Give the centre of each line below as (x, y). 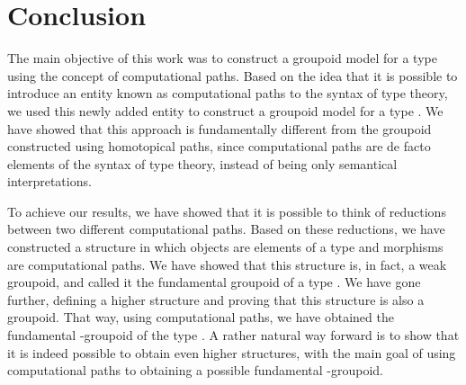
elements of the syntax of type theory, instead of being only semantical (202, 163)
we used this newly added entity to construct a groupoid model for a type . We (225, 110)
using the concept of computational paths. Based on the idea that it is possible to (233, 75)
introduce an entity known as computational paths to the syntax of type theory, (228, 93)
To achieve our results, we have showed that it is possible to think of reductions (227, 211)
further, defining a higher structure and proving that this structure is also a (216, 299)
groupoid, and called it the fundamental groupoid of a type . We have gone (214, 282)
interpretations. (49, 181)
